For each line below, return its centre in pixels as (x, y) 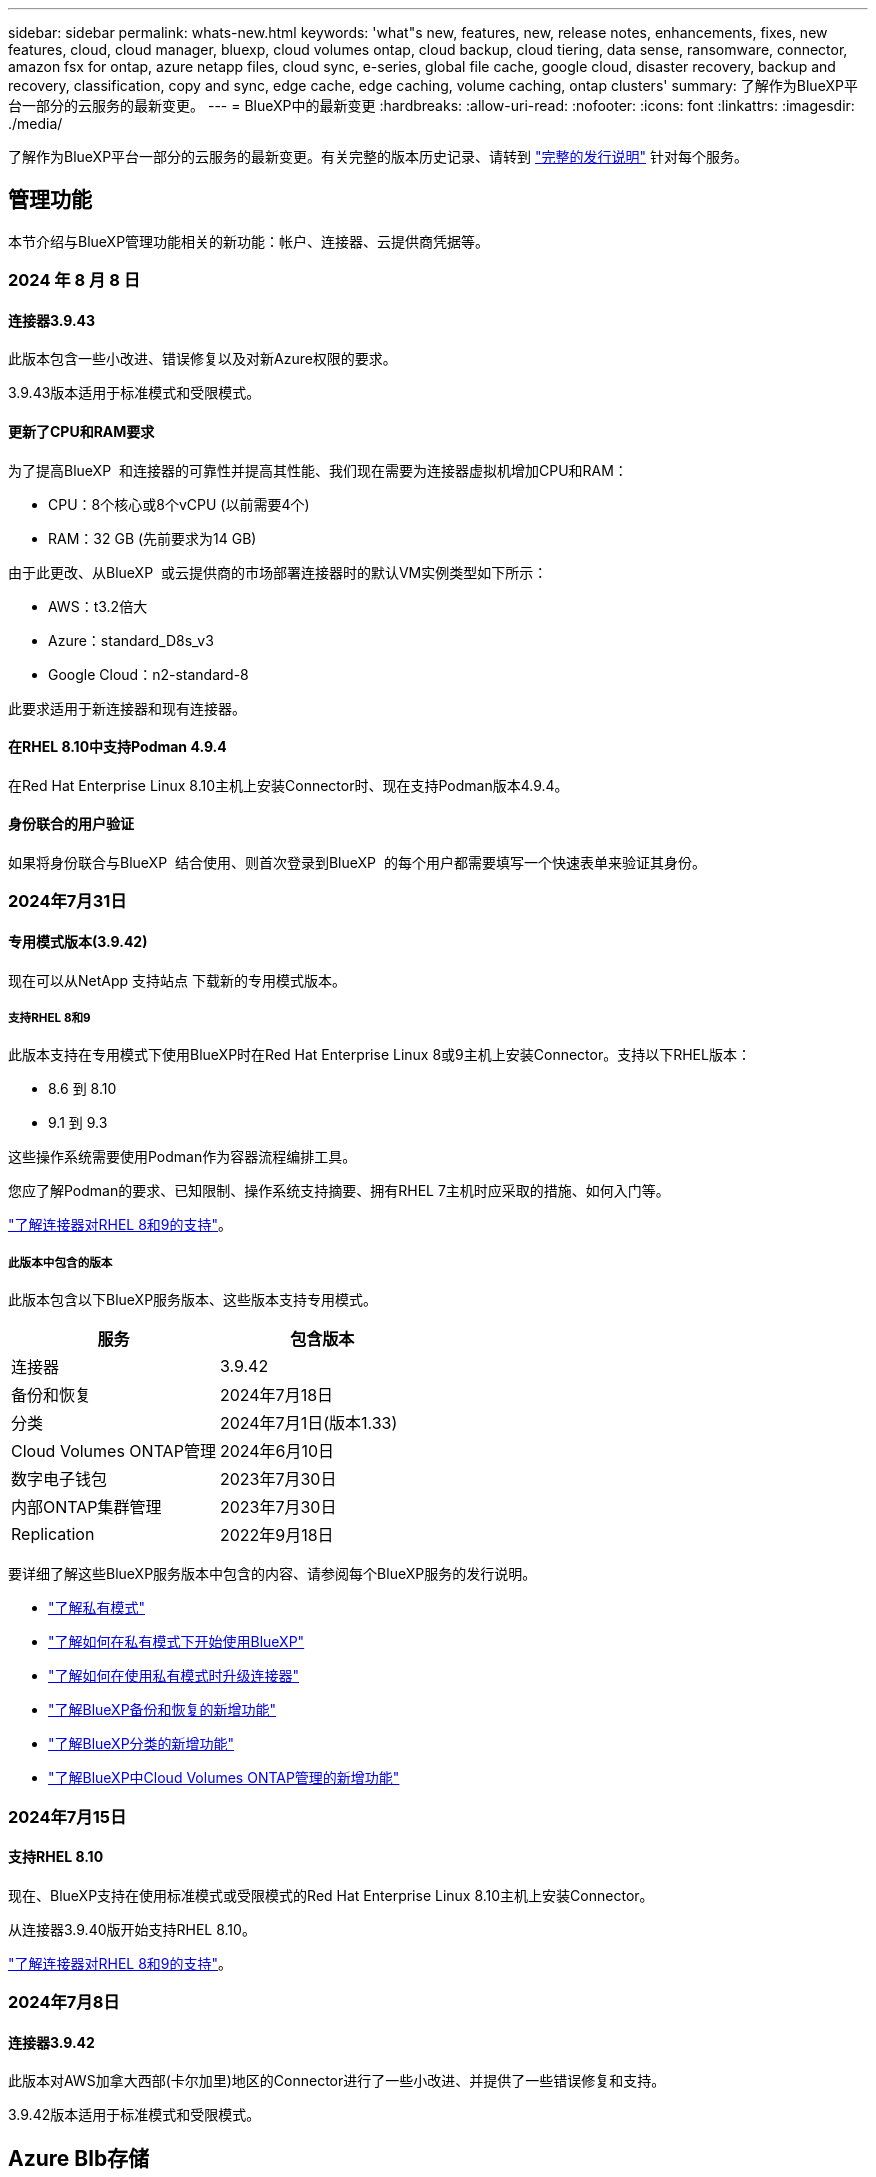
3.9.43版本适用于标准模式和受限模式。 (134, 393)
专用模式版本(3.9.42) (78, 942)
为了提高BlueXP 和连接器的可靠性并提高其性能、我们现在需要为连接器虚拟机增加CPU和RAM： (318, 470)
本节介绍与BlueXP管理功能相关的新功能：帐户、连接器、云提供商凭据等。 (249, 241)
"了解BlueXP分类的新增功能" (141, 1744)
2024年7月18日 (276, 1395)
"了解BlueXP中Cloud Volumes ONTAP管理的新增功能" (224, 1778)
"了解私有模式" (97, 1608)
